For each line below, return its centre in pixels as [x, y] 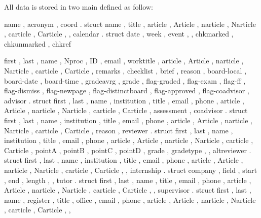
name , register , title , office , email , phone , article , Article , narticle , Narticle [130, 199]
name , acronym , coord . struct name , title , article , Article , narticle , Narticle [130, 24]
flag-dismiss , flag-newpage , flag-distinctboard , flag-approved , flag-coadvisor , [127, 90]
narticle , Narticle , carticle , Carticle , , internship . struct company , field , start [131, 170]
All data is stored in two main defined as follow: [79, 7]
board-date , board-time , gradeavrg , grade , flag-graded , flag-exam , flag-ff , [125, 80]
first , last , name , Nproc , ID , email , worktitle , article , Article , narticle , [124, 61]
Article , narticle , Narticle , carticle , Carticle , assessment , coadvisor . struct [126, 110]
